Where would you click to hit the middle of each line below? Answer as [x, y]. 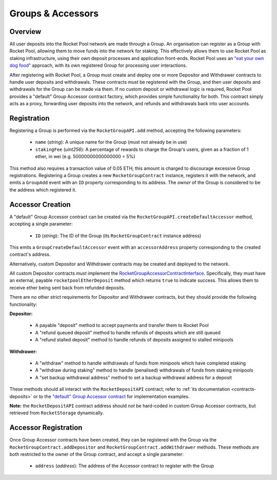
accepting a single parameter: [41, 224]
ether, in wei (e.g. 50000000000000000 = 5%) [85, 157]
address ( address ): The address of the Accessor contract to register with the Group [125, 466]
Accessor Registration [46, 428]
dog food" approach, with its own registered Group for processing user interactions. [98, 65]
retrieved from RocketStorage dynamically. [57, 413]
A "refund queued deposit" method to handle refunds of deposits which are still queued [128, 332]
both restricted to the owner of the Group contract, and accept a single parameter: [97, 454]
